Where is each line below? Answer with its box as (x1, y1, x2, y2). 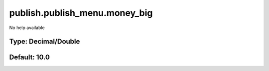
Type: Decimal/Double (9, 37, 80, 46)
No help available (9, 25, 45, 31)
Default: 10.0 (9, 53, 50, 62)
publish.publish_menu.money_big (9, 7, 153, 18)
